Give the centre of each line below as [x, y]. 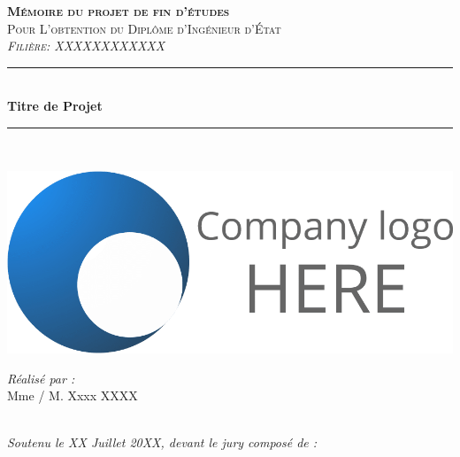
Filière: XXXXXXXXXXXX [86, 46]
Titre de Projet [55, 106]
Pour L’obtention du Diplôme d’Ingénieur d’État [144, 28]
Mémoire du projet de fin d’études [119, 11]
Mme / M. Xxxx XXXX [73, 395]
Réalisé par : [41, 378]
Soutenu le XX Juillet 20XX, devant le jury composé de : [162, 442]
